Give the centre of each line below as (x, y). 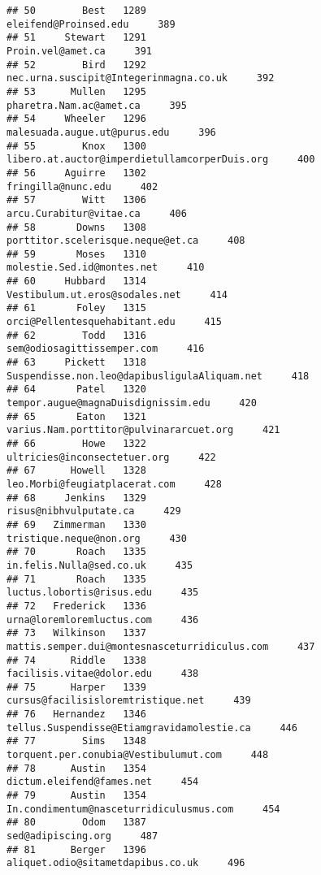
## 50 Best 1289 (76, 11)
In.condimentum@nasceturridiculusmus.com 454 (143, 809)
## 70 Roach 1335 (76, 552)
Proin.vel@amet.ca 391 (79, 51)
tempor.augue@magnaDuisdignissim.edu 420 (132, 403)
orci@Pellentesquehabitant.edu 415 (114, 322)
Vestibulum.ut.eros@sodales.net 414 (117, 295)
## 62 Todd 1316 (76, 335)
